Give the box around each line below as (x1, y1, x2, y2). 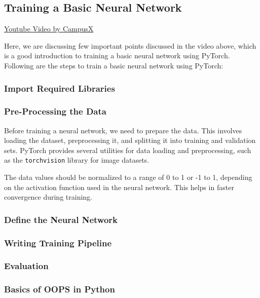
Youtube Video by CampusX (4, 23, 94, 34)
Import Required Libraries (4, 82, 115, 94)
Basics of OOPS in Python (4, 283, 115, 295)
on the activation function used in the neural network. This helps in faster (4, 181, 234, 192)
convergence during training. (4, 192, 92, 202)
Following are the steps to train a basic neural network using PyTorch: (4, 60, 224, 70)
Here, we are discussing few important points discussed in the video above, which (4, 40, 256, 51)
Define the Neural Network (4, 213, 118, 226)
